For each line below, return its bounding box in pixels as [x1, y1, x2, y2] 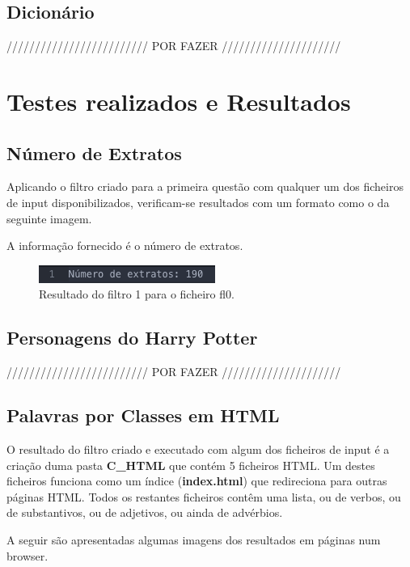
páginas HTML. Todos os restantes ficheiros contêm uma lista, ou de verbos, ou [6, 488, 401, 505]
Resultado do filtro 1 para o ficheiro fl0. [39, 286, 235, 303]
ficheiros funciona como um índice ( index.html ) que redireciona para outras [6, 472, 387, 489]
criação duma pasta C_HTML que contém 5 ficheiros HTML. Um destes [6, 456, 375, 473]
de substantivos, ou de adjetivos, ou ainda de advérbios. [6, 504, 283, 521]
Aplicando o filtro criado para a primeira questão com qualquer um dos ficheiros [6, 178, 404, 195]
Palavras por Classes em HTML [6, 403, 280, 428]
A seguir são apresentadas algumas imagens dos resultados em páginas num [6, 531, 381, 548]
